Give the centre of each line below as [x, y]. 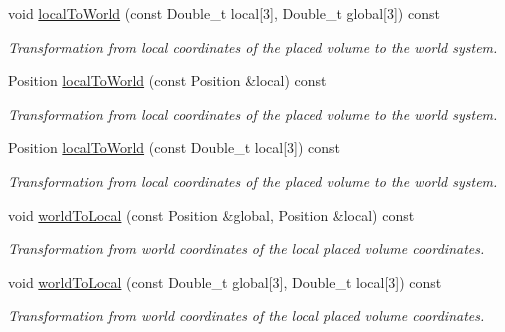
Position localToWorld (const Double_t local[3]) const [174, 147]
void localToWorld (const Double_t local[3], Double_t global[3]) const [224, 13]
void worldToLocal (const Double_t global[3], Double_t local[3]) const [225, 281]
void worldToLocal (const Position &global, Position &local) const [211, 214]
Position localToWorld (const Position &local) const [167, 80]
